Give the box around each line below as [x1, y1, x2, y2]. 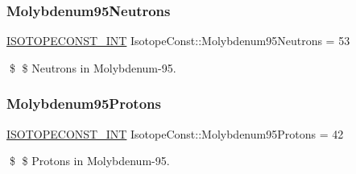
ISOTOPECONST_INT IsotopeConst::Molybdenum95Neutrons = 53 [6, 32, 350, 49]
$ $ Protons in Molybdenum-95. [9, 152, 170, 169]
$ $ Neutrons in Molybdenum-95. [9, 59, 176, 76]
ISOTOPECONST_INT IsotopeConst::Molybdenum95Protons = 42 [6, 125, 344, 142]
